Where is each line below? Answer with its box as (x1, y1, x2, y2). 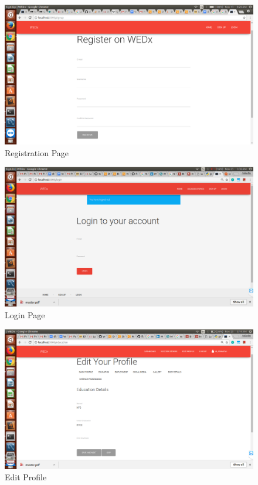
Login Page (5, 308, 45, 321)
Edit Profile (5, 471, 47, 483)
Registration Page (5, 146, 69, 159)
